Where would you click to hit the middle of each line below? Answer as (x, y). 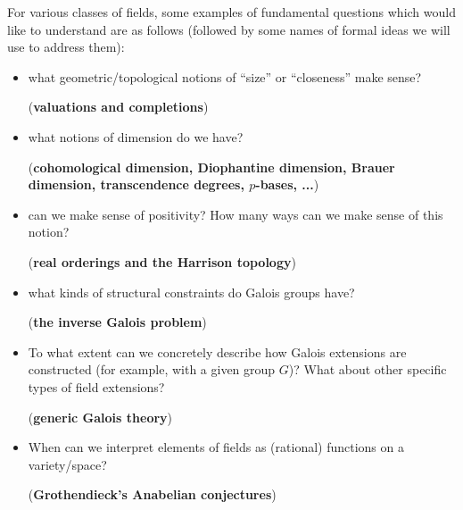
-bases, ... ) (287, 184)
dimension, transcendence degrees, (136, 184)
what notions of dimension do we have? (136, 136)
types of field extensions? (96, 386)
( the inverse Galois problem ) (117, 322)
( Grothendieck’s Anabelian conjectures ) (152, 494)
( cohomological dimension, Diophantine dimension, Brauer (211, 167)
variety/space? (67, 464)
